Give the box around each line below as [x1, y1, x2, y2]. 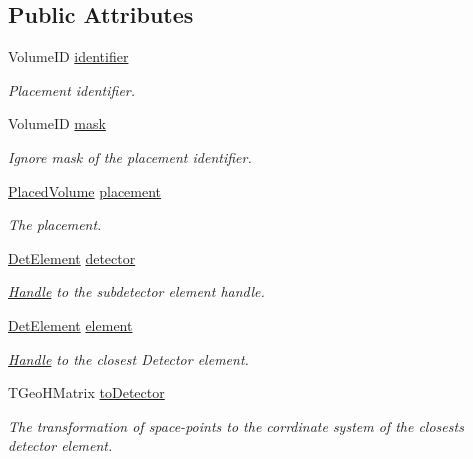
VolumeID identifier [8, 46, 129, 67]
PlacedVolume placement [8, 180, 162, 201]
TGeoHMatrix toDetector [8, 382, 165, 403]
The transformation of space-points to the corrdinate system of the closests [8, 415, 464, 436]
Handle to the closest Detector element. [8, 348, 249, 369]
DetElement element [8, 314, 133, 335]
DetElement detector [8, 247, 136, 268]
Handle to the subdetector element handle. [8, 281, 265, 302]
